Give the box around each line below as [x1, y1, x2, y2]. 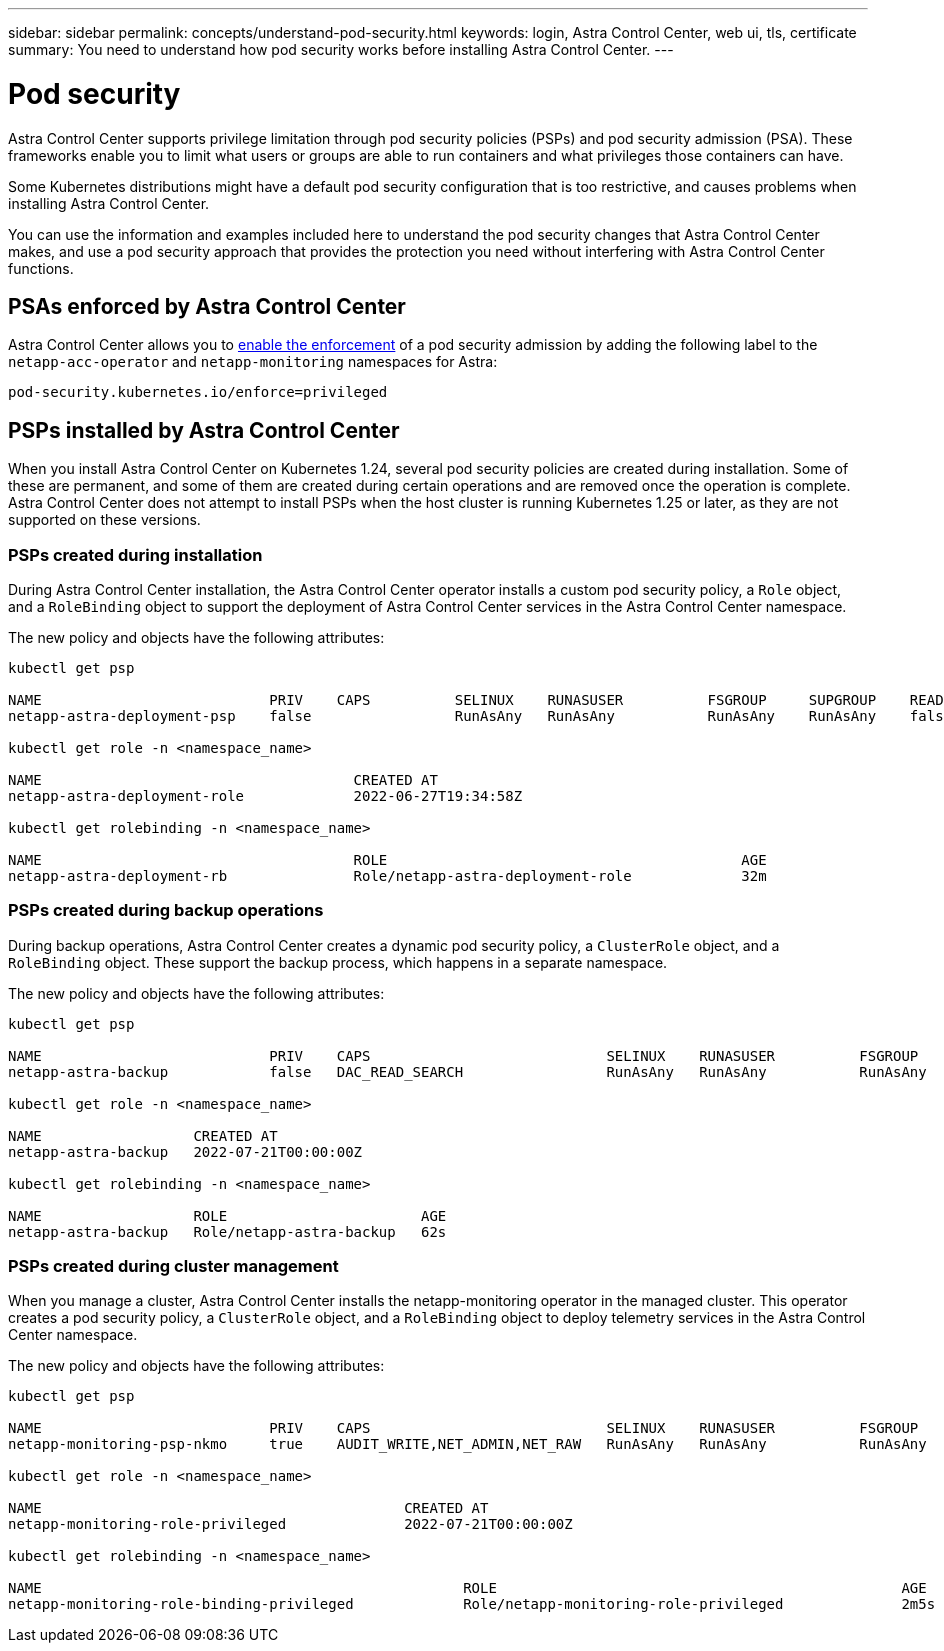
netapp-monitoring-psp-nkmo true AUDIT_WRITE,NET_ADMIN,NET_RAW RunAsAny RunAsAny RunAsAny [8, 1436, 927, 1453]
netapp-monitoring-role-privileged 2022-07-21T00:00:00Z [8, 1516, 573, 1533]
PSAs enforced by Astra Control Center [8, 293, 406, 319]
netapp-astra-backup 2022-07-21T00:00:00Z [8, 1143, 363, 1160]
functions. [8, 259, 74, 277]
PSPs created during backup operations [8, 900, 324, 921]
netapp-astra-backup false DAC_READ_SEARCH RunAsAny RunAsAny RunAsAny [8, 1063, 927, 1080]
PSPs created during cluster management [8, 1256, 339, 1277]
